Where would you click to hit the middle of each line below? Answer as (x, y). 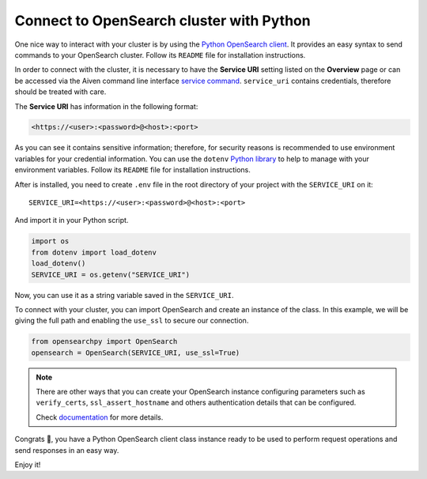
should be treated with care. (60, 92)
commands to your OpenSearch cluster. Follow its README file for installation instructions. (160, 55)
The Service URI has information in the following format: (106, 106)
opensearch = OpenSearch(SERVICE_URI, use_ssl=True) (136, 353)
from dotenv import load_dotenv (94, 252)
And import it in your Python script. (72, 221)
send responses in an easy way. (67, 450)
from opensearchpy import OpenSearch (104, 341)
